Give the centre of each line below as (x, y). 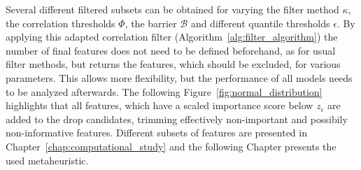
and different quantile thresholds (260, 23)
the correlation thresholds (61, 23)
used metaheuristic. (47, 160)
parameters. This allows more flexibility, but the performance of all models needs (179, 77)
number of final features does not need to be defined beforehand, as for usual (171, 50)
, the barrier (151, 23)
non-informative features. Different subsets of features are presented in (156, 133)
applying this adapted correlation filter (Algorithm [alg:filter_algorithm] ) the (172, 37)
